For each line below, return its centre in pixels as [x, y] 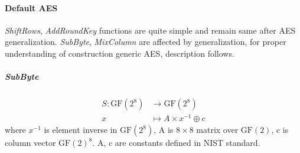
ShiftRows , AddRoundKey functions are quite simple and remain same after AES [150, 30]
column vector [30, 143]
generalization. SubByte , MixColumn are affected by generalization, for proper [146, 42]
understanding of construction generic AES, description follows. [120, 53]
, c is [280, 130]
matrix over [217, 130]
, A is [164, 130]
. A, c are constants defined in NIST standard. [176, 143]
